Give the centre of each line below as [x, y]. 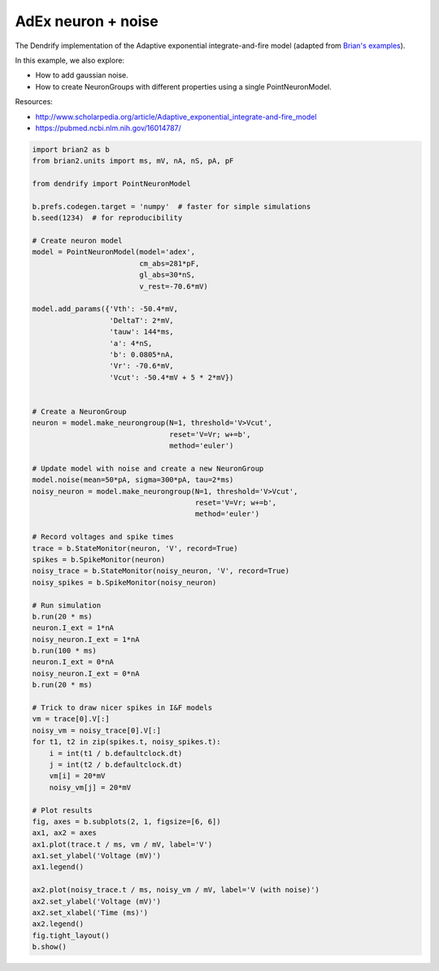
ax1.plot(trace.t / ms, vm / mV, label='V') [122, 844]
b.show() [50, 947]
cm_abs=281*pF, [170, 263]
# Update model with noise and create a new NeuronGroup [148, 468]
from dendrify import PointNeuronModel [111, 184]
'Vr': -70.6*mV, [141, 366]
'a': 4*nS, [131, 343]
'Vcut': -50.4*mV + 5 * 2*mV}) [172, 377]
